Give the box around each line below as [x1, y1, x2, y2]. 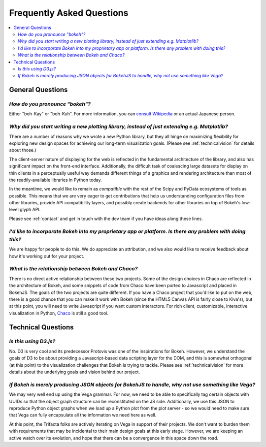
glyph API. [20, 207, 41, 213]
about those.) [9, 147, 36, 153]
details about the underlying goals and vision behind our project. [9, 369, 140, 375]
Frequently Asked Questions [9, 7, 129, 18]
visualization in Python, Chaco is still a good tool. [9, 310, 108, 316]
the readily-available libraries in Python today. [9, 177, 102, 183]
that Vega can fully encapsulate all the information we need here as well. [9, 412, 157, 418]
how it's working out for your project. [9, 253, 85, 259]
